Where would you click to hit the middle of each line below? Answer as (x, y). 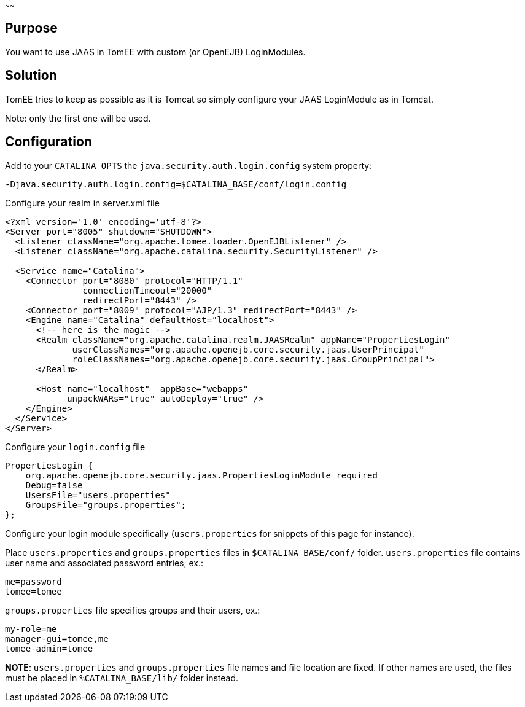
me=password (33, 581)
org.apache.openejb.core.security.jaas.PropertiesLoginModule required (201, 475)
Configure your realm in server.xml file (82, 203)
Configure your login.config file (75, 447)
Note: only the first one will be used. (78, 118)
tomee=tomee (33, 591)
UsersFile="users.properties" (98, 495)
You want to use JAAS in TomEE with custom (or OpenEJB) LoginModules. (155, 52)
